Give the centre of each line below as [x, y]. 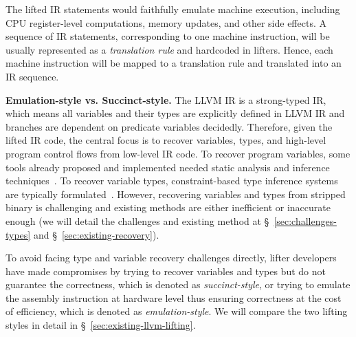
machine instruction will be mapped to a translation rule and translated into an [174, 63]
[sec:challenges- [305, 220]
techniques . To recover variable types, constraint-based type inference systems [172, 181]
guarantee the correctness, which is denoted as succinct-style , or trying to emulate [178, 284]
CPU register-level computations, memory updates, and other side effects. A [166, 22]
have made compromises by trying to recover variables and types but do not [166, 271]
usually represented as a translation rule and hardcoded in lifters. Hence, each [169, 49]
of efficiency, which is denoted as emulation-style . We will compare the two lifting [177, 311]
